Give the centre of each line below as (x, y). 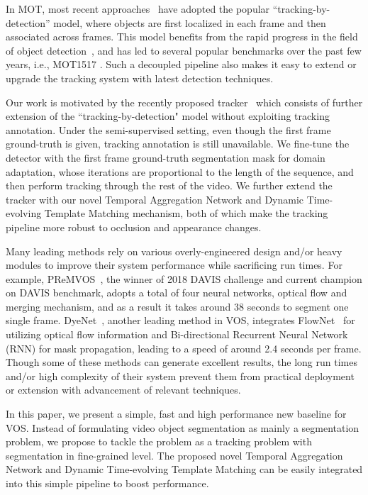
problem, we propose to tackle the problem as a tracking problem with (159, 441)
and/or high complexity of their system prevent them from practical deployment (180, 376)
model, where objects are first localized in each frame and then (190, 22)
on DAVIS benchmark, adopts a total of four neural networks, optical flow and (177, 293)
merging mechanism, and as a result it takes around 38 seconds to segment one (177, 306)
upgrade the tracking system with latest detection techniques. (140, 78)
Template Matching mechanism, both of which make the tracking (186, 213)
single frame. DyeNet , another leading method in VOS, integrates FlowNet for (180, 320)
